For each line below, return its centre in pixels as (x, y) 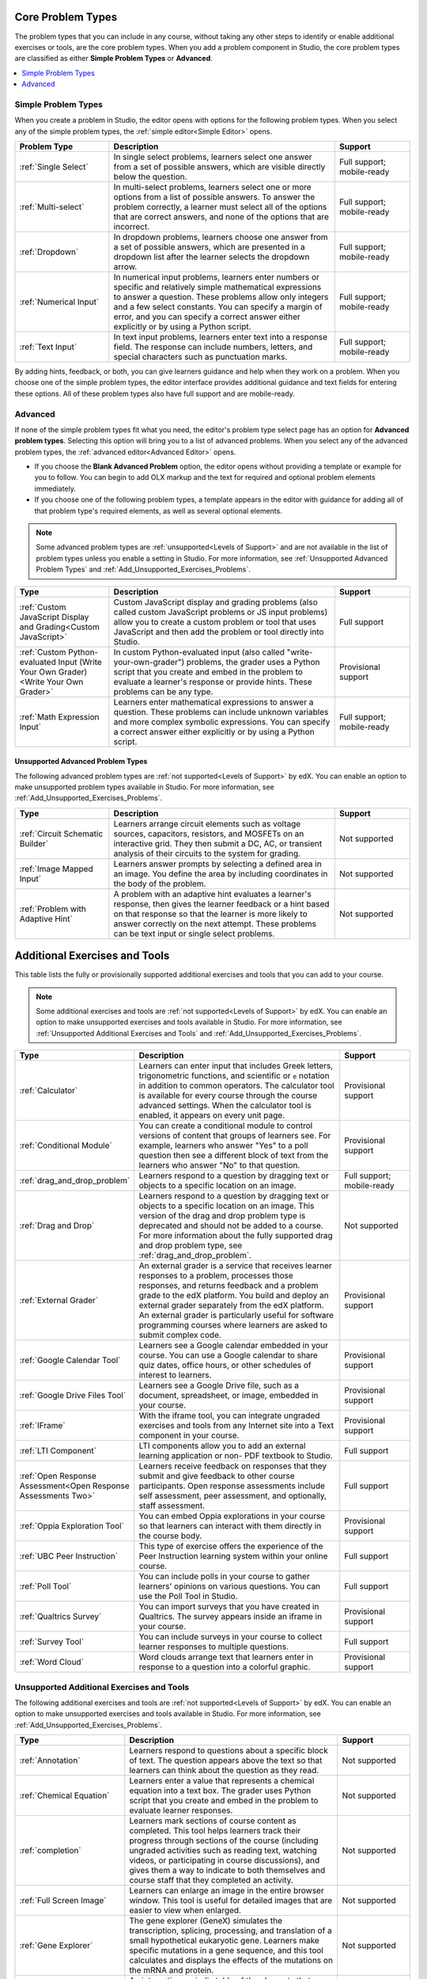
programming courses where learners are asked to (233, 1325)
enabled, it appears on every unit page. (212, 1115)
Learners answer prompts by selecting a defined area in (217, 864)
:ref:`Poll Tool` (45, 1586)
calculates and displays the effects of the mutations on (231, 1961)
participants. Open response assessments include (232, 1486)
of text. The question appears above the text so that (226, 1761)
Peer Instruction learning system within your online (233, 1556)
